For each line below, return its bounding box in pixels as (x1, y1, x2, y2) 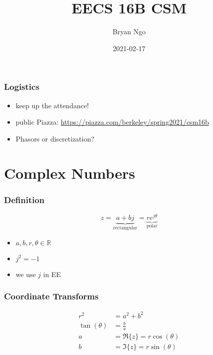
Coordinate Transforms (4, 290, 99, 302)
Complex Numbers (4, 162, 136, 183)
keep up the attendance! (15, 100, 89, 110)
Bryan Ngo (112, 26, 146, 37)
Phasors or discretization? (15, 133, 94, 143)
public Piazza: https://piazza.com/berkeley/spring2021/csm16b (15, 117, 209, 127)
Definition (4, 193, 45, 206)
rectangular (113, 225, 138, 230)
